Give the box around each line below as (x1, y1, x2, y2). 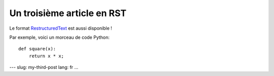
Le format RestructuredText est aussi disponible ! (9, 25, 113, 31)
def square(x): (18, 46, 56, 52)
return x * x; (28, 53, 64, 59)
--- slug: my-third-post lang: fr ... (9, 64, 79, 70)
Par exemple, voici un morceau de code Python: (9, 34, 110, 40)
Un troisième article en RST (9, 8, 127, 19)
